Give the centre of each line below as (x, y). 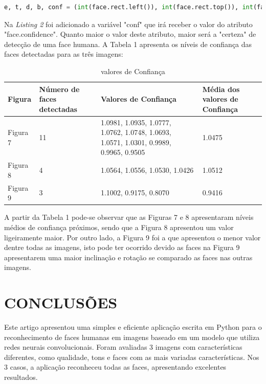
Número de (59, 89)
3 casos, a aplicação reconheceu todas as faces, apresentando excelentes (115, 367)
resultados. (21, 377)
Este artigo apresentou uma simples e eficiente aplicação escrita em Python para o (133, 327)
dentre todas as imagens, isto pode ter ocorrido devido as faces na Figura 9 (122, 247)
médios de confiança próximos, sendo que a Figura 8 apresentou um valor (119, 227)
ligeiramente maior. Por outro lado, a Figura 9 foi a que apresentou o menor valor (132, 237)
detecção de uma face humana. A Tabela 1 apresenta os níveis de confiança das (128, 44)
